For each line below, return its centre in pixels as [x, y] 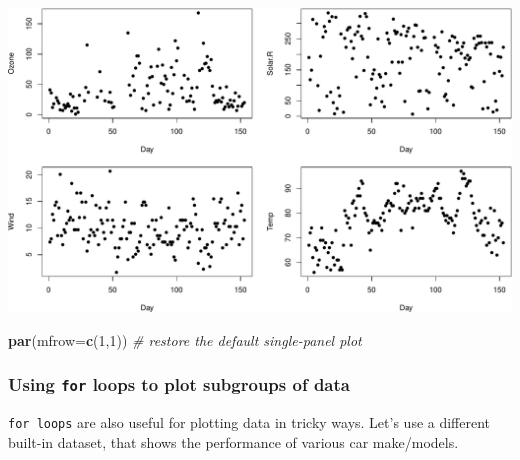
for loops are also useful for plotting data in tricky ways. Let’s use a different [249, 422]
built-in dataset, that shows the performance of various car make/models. [233, 441]
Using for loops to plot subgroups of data [179, 384]
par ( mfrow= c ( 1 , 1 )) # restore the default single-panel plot [185, 339]
